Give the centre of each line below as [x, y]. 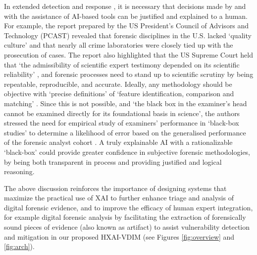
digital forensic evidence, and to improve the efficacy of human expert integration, [128, 207]
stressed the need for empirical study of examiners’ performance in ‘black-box [122, 123]
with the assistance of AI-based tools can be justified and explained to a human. [126, 16]
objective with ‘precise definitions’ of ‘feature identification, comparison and [119, 94]
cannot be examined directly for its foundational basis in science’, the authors [122, 113]
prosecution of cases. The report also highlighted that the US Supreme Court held [128, 54]
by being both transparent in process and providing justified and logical [113, 161]
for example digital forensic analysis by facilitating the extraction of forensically [125, 217]
